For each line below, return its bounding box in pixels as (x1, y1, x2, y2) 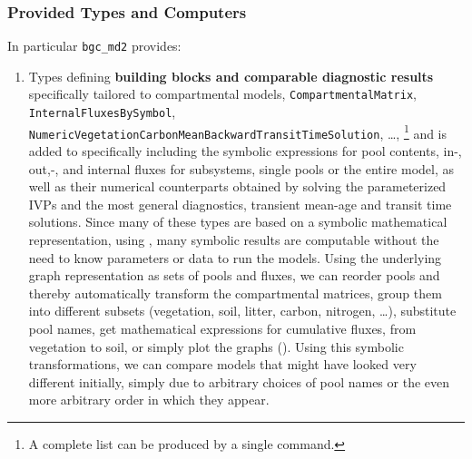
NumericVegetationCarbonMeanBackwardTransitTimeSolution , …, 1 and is (28, 121, 447, 142)
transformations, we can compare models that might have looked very (28, 355, 417, 374)
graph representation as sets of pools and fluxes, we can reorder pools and (28, 266, 440, 285)
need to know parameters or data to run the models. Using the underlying (28, 248, 442, 267)
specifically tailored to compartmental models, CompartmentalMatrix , (28, 84, 417, 103)
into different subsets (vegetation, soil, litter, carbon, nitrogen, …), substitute (28, 301, 457, 320)
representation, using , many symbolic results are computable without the (28, 230, 439, 249)
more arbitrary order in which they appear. (28, 390, 270, 409)
